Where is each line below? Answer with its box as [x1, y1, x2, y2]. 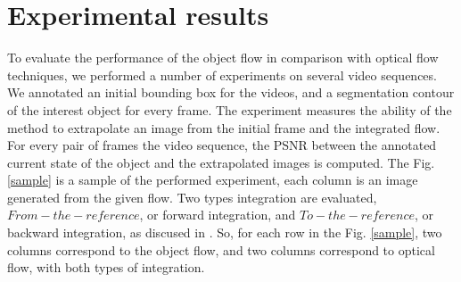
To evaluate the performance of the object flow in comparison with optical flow [7, 48, 439, 67]
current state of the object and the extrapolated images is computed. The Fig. [7, 153, 435, 171]
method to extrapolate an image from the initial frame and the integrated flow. [7, 118, 440, 137]
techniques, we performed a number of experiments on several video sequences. [7, 65, 437, 84]
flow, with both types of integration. [7, 258, 205, 277]
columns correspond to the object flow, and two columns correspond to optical [7, 240, 435, 259]
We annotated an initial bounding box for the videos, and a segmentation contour [7, 83, 455, 102]
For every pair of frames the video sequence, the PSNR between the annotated [7, 136, 437, 154]
